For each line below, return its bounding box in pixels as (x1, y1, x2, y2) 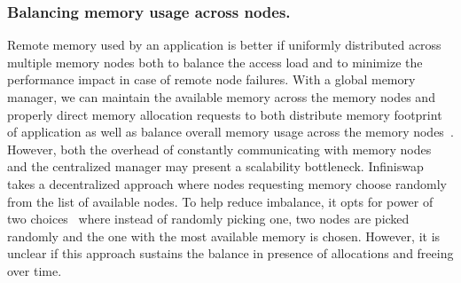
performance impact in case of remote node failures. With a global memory (7, 70, 416, 89)
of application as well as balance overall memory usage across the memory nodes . (7, 122, 454, 141)
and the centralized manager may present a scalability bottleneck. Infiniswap (7, 157, 424, 176)
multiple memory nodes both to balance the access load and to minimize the (7, 52, 423, 71)
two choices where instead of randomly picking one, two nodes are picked (7, 209, 410, 228)
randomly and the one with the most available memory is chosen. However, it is (7, 226, 441, 245)
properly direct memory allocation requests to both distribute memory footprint (7, 105, 442, 123)
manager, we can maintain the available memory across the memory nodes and (7, 88, 435, 106)
